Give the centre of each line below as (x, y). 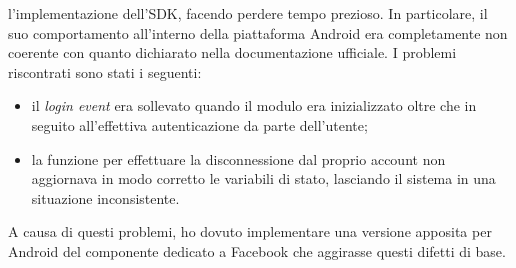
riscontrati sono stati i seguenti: (105, 71)
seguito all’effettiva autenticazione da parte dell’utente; (199, 124)
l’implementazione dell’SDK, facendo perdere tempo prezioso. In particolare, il (248, 13)
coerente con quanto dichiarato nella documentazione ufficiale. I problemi (232, 52)
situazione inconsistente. (105, 197)
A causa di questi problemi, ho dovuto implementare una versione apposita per (250, 231)
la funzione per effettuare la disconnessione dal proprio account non (238, 158)
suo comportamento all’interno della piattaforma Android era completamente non (258, 32)
